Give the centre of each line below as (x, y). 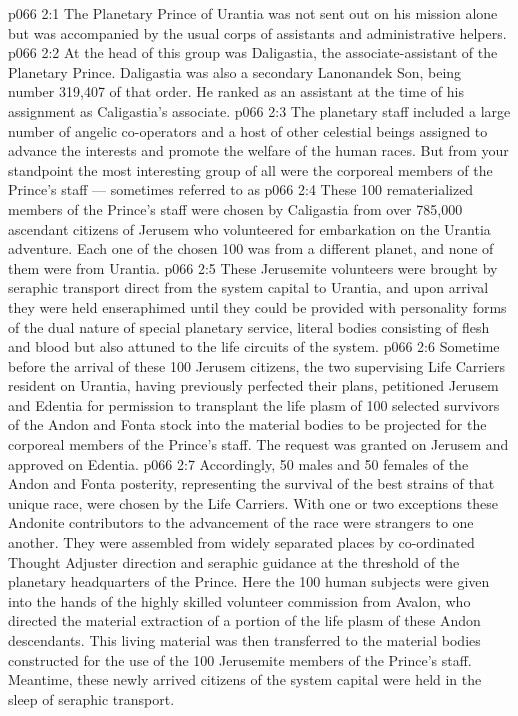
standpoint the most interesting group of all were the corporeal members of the (250, 169)
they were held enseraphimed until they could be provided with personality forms (257, 306)
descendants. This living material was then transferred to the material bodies (244, 640)
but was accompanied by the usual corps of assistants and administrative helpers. (257, 32)
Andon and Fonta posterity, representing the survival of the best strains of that (251, 483)
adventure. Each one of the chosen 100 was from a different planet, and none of (251, 248)
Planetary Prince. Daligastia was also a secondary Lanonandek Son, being (235, 71)
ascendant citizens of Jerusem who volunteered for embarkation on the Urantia (249, 228)
